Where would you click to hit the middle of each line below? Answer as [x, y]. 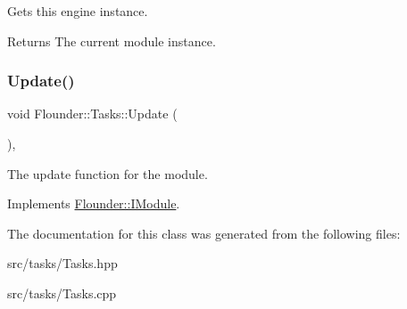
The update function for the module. [108, 173]
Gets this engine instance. [78, 11]
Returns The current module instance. [112, 41]
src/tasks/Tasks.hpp [62, 263]
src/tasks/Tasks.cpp [62, 293]
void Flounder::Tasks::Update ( [92, 114]
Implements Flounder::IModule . [94, 203]
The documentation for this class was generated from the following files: [204, 233]
